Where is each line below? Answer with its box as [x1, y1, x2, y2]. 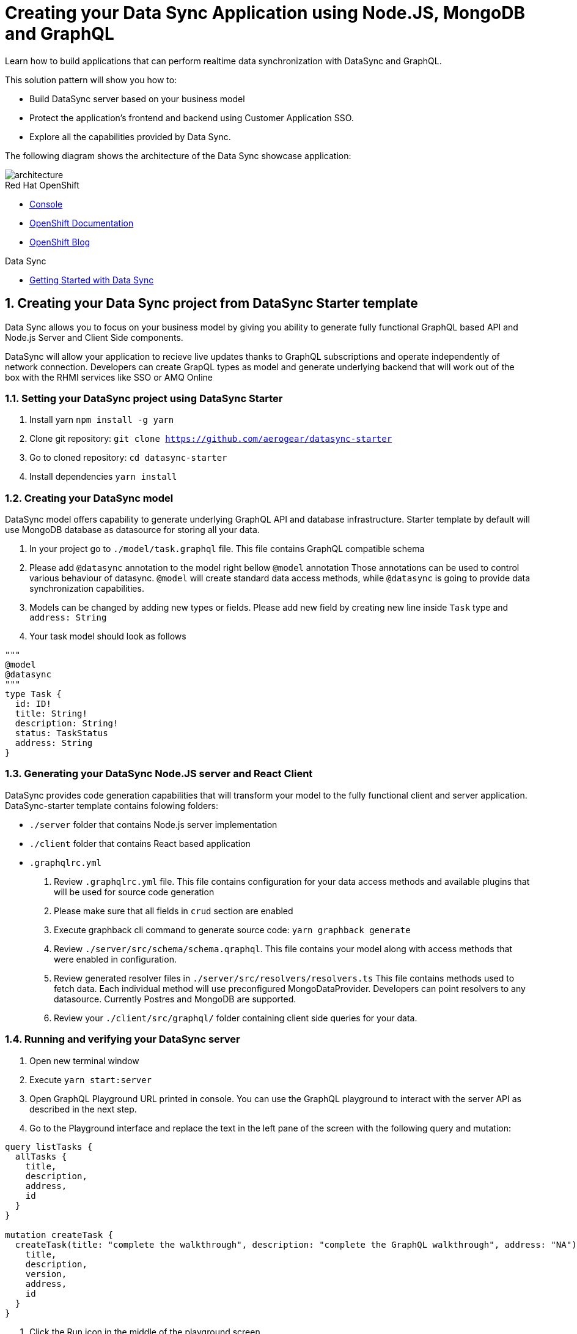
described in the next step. [29, 1103, 137, 1114]
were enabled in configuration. [54, 953, 177, 964]
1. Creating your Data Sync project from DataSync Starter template [5, 296, 418, 311]
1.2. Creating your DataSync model [5, 491, 174, 504]
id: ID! [15, 699, 51, 709]
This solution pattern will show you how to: [5, 74, 177, 85]
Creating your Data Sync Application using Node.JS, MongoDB [5, 2, 525, 23]
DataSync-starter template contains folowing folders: [5, 800, 218, 811]
